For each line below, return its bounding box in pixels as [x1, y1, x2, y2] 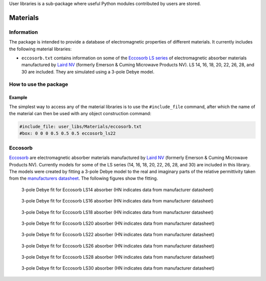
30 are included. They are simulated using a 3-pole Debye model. [21, 69, 155, 75]
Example [9, 94, 28, 101]
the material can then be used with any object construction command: [9, 111, 151, 117]
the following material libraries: [9, 46, 72, 52]
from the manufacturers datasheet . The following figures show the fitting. [9, 175, 158, 181]
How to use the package [9, 81, 68, 88]
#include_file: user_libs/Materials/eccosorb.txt [19, 124, 142, 129]
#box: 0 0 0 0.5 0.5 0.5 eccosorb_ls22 [19, 131, 116, 136]
